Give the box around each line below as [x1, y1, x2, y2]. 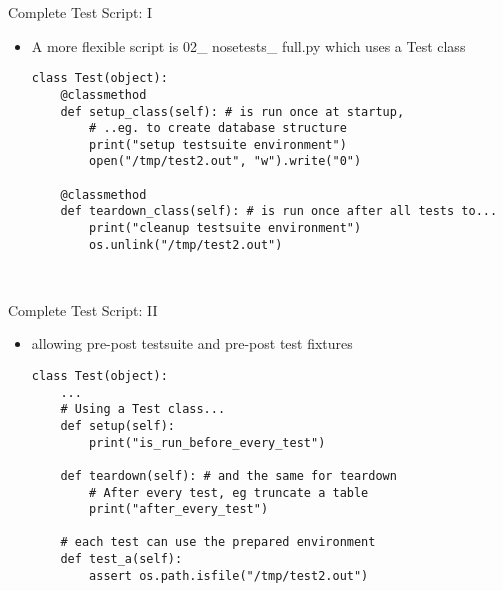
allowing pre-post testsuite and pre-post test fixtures [31, 333, 353, 354]
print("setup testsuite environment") [89, 137, 347, 152]
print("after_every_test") [89, 502, 269, 517]
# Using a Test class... [60, 402, 226, 417]
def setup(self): [60, 418, 175, 433]
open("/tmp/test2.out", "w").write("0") [89, 154, 362, 169]
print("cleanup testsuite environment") [89, 221, 362, 236]
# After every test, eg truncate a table [89, 485, 369, 500]
